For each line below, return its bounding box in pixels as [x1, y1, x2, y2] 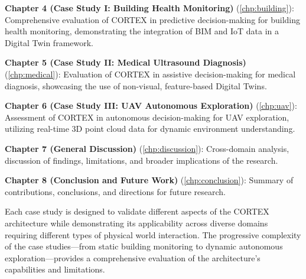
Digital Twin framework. [5, 36, 94, 48]
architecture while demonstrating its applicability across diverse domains [5, 216, 268, 229]
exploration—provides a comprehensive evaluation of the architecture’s [5, 251, 261, 264]
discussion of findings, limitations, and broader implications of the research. [5, 154, 278, 166]
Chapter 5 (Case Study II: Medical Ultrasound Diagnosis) [5, 56, 246, 69]
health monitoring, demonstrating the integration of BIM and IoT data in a [5, 25, 279, 37]
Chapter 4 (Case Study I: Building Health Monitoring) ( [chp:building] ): [5, 2, 294, 14]
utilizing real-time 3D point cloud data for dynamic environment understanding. [5, 122, 295, 135]
